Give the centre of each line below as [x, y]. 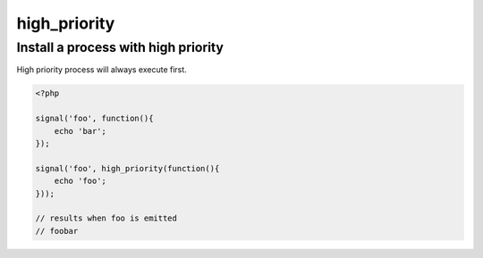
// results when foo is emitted [106, 218]
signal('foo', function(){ [94, 119]
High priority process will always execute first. [102, 70]
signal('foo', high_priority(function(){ [127, 168]
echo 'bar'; [80, 131]
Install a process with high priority [120, 47]
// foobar [57, 231]
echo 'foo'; [80, 181]
